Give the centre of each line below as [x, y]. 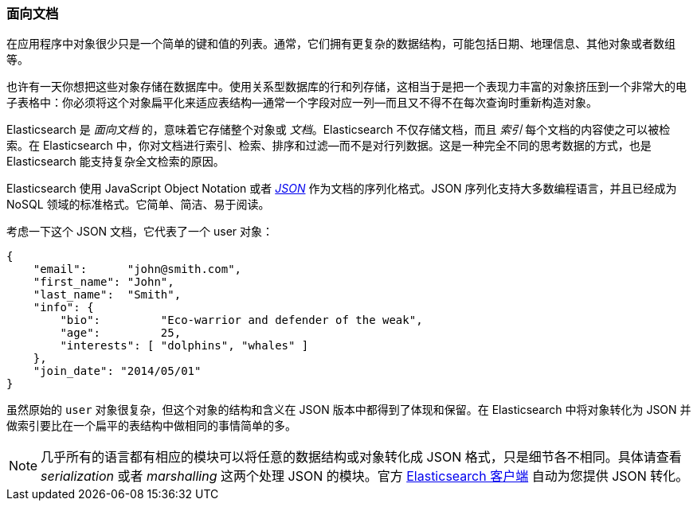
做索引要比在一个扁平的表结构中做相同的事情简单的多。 [151, 426]
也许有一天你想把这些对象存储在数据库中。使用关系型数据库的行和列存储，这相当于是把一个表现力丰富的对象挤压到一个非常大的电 [347, 87]
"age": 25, [121, 333]
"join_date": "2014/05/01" [117, 371]
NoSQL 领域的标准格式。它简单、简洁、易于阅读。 [138, 205]
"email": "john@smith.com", [137, 269]
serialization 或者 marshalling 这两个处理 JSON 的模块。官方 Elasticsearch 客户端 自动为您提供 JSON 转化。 [365, 476]
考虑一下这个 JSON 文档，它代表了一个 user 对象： [140, 232]
